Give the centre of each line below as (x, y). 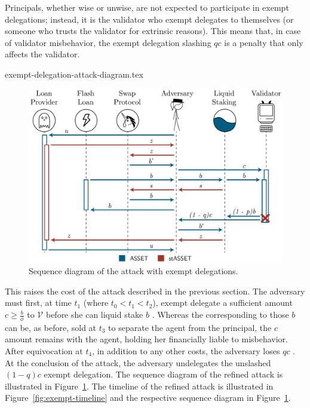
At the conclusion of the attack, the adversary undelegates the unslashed (138, 362)
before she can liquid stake (94, 315)
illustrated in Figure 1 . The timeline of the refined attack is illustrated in (139, 386)
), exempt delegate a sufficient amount (222, 303)
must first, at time (38, 303)
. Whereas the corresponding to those (220, 315)
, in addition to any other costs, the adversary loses (186, 351)
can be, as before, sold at (51, 327)
